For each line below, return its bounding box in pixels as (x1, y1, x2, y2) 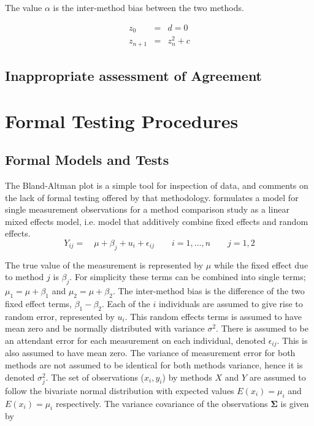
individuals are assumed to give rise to (158, 297, 303, 310)
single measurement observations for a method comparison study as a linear (5, 203, 289, 216)
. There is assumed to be (216, 322, 308, 335)
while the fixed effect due (213, 258, 308, 271)
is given (280, 397, 309, 409)
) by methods (162, 370, 212, 383)
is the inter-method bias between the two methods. (53, 1, 244, 13)
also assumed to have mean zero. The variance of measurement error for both (5, 346, 296, 359)
